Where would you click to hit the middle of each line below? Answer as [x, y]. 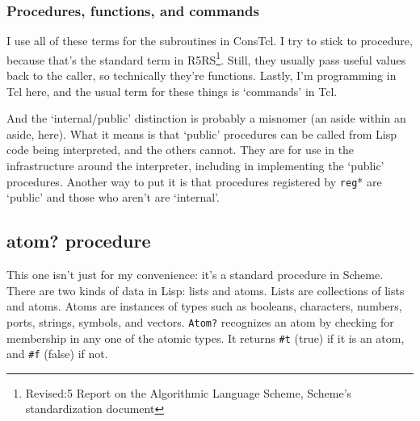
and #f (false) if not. [57, 354]
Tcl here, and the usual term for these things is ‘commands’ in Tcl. [172, 91]
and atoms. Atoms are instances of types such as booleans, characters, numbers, [204, 306]
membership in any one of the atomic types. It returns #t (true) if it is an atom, [206, 338]
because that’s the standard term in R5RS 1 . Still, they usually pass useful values [206, 58]
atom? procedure [79, 241]
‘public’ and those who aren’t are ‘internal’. [113, 197]
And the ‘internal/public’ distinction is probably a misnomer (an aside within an [206, 118]
